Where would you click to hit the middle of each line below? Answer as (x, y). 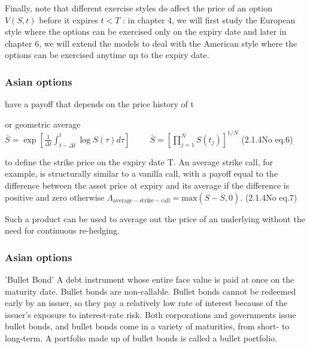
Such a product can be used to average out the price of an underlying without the (155, 218)
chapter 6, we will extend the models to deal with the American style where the (151, 43)
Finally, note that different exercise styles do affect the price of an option (139, 8)
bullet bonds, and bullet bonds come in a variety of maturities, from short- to (147, 326)
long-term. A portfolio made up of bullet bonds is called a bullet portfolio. (141, 338)
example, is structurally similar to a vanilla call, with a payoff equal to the (142, 173)
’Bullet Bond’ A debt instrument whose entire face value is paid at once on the (150, 279)
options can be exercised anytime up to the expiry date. (107, 55)
